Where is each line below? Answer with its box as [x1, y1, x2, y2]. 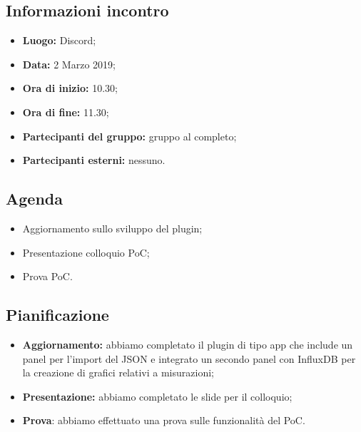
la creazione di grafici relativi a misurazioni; [22, 365, 214, 380]
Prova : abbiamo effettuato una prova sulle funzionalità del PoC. [22, 413, 305, 428]
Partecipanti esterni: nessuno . [22, 153, 166, 168]
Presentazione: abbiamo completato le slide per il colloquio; [22, 389, 293, 403]
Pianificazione [6, 304, 109, 326]
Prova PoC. [22, 269, 73, 284]
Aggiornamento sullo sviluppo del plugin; [22, 220, 203, 235]
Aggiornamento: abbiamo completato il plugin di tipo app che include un [22, 336, 353, 351]
